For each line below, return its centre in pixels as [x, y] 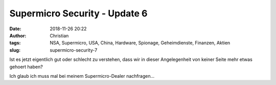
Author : [18, 35]
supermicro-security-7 [74, 50]
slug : [15, 50]
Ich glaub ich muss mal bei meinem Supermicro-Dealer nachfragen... [82, 76]
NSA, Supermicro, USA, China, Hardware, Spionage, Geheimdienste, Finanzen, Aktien [140, 43]
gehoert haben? [26, 67]
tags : [15, 43]
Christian [59, 35]
